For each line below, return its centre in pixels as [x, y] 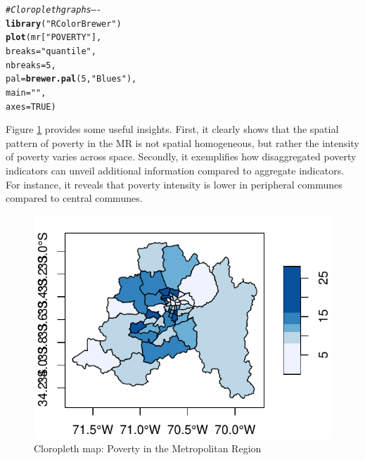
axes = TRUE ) [31, 107]
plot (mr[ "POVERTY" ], [54, 38]
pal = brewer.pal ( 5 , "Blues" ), [71, 79]
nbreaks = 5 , [31, 65]
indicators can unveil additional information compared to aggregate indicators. [175, 171]
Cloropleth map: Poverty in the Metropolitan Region [148, 448]
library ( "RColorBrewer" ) [64, 24]
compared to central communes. [74, 198]
